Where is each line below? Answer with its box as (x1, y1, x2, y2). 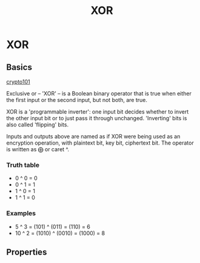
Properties (6, 247, 47, 257)
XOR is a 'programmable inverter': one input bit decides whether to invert (6, 108, 189, 115)
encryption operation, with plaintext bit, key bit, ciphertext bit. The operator (6, 139, 194, 146)
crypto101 (6, 78, 30, 85)
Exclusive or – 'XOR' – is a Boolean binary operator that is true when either (6, 90, 192, 97)
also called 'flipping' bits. (6, 121, 68, 128)
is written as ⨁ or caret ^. (6, 146, 70, 152)
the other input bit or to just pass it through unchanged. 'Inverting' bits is (6, 115, 187, 121)
